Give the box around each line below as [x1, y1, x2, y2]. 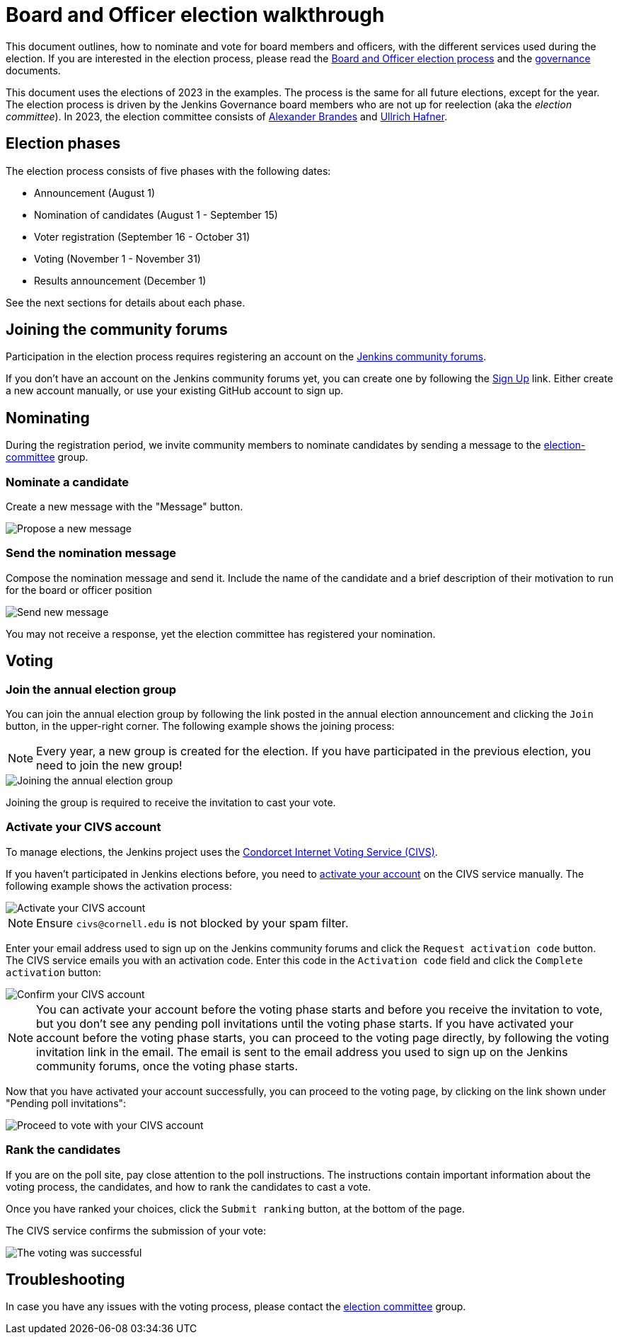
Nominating [6, 408, 90, 427]
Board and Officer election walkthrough [6, 3, 385, 27]
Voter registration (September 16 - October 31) [34, 230, 250, 243]
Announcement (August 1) [34, 186, 156, 199]
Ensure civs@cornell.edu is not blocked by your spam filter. [36, 915, 349, 930]
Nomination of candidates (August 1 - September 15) [34, 208, 278, 221]
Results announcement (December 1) [34, 274, 207, 287]
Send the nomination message [6, 546, 177, 561]
